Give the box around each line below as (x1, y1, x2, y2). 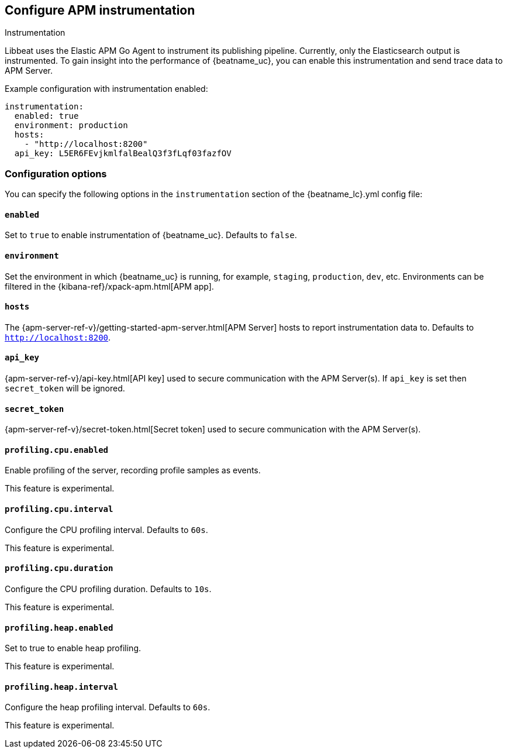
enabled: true (14, 111, 79, 121)
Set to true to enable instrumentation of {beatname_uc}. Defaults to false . (5, 230, 297, 240)
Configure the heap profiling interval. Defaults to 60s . (5, 702, 211, 713)
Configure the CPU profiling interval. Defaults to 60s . (5, 524, 208, 535)
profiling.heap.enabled (5, 623, 113, 632)
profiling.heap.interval (5, 682, 118, 692)
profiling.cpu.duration (5, 563, 113, 573)
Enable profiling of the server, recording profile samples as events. (5, 465, 261, 476)
